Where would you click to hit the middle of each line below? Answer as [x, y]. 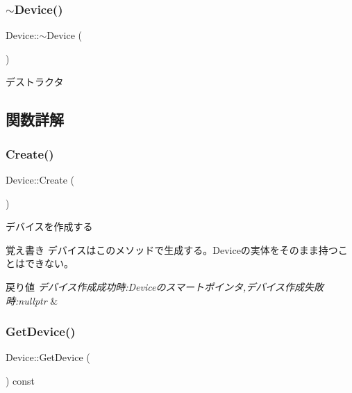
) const [20, 380]
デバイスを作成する [49, 226]
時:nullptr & [32, 300]
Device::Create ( [40, 179]
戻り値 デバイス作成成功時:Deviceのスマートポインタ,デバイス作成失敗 [165, 286]
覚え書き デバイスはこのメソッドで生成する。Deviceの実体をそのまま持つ [172, 249]
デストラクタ [35, 82]
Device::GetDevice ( [48, 357]
